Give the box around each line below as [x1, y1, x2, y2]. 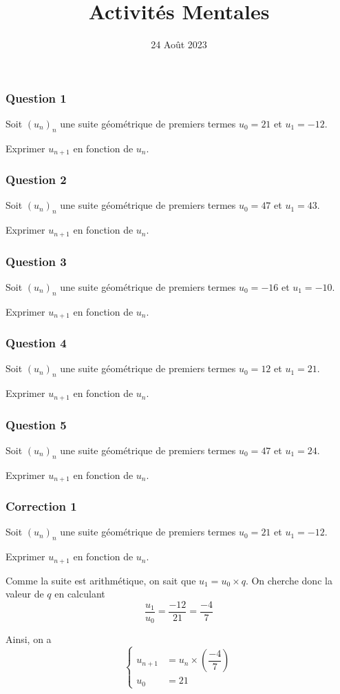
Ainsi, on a [6, 632, 52, 646]
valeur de [6, 586, 44, 601]
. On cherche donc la [245, 573, 332, 587]
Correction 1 [6, 498, 77, 515]
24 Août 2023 [151, 37, 207, 52]
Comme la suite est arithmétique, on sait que [6, 573, 196, 587]
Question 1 [6, 89, 67, 106]
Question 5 [6, 416, 67, 433]
